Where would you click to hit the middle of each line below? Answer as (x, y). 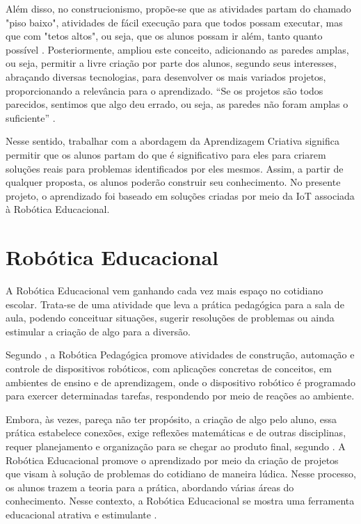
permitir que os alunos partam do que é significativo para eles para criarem (166, 154)
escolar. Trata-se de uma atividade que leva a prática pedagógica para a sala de (175, 304)
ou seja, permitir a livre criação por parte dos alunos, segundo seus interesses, (171, 63)
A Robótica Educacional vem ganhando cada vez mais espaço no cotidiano (165, 291)
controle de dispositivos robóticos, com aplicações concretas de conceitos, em (169, 368)
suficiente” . (31, 117)
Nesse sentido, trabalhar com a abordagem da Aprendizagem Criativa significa (173, 141)
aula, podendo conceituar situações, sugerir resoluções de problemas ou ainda (170, 318)
